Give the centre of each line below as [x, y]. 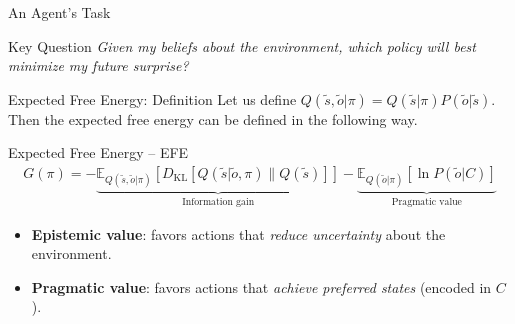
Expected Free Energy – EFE [98, 152]
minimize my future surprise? [98, 65]
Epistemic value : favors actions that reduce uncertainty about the [238, 233]
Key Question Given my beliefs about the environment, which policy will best [242, 45]
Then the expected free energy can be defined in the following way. [213, 118]
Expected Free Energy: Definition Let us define [152, 98]
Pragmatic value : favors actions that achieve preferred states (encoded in [261, 286]
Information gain [218, 202]
